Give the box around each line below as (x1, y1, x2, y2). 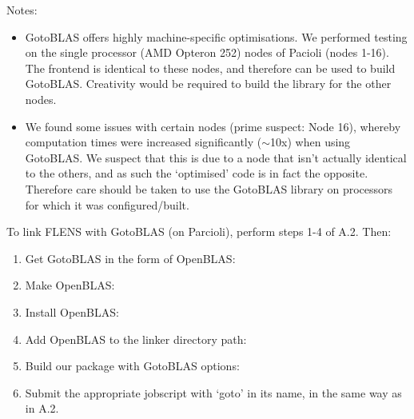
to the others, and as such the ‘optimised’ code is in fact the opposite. (25, 165, 368, 182)
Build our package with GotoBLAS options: (25, 357, 240, 374)
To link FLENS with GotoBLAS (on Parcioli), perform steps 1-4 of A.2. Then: (6, 223, 392, 240)
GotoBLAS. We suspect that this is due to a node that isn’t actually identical (25, 149, 407, 166)
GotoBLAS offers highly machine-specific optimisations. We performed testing (25, 28, 408, 45)
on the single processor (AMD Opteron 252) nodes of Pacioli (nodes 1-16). (25, 44, 389, 61)
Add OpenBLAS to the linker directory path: (25, 330, 247, 347)
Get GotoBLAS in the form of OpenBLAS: (25, 249, 236, 266)
